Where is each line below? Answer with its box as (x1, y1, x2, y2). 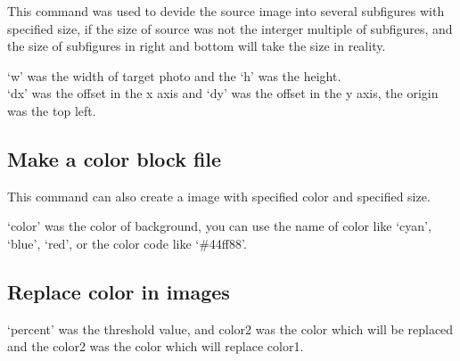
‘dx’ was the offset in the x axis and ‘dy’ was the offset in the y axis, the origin (7, 84, 439, 103)
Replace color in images (7, 277, 230, 305)
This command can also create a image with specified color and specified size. (7, 186, 431, 205)
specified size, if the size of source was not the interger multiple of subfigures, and (7, 19, 453, 37)
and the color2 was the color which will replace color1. (7, 337, 304, 356)
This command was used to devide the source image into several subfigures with (7, 2, 445, 20)
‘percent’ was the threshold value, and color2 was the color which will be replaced (7, 319, 454, 338)
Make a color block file (7, 144, 222, 172)
